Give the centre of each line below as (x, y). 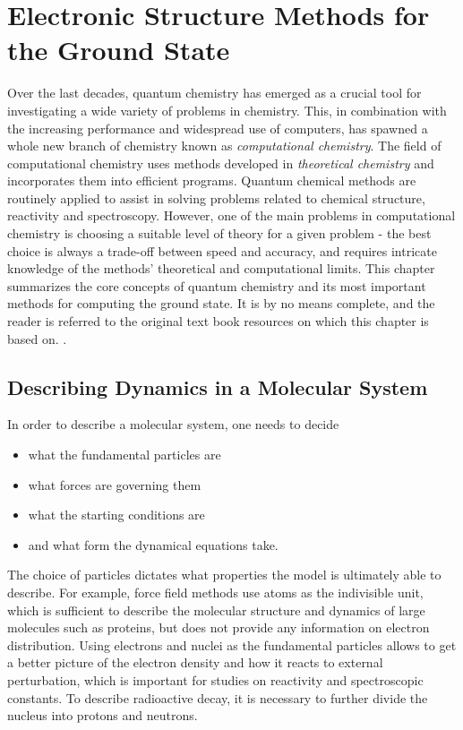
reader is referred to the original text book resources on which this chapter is (218, 321)
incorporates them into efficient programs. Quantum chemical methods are (212, 180)
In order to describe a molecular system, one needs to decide (173, 424)
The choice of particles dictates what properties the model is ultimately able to (224, 575)
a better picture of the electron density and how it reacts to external (195, 662)
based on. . (37, 338)
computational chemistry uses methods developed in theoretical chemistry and (221, 163)
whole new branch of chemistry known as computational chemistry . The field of (224, 146)
